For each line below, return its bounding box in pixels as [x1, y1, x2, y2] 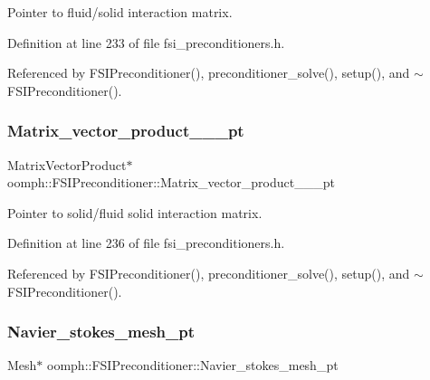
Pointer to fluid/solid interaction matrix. [7, 3, 233, 21]
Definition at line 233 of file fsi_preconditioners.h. [7, 33, 285, 52]
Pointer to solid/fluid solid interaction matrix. [7, 203, 263, 222]
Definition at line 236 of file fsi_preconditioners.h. [7, 233, 285, 252]
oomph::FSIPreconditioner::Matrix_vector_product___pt [7, 173, 335, 192]
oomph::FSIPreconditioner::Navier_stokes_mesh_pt [47, 356, 339, 375]
